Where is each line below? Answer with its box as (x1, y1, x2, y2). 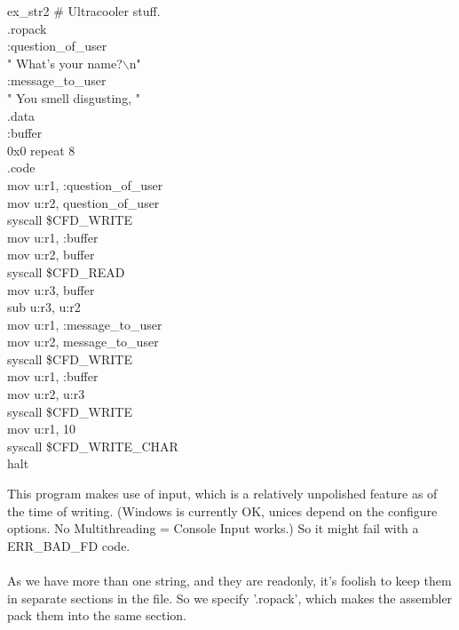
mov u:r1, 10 (7, 419, 76, 438)
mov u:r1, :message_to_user (7, 315, 162, 333)
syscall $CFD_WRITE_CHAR (7, 436, 178, 455)
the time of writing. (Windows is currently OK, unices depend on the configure (7, 501, 438, 520)
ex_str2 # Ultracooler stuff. (7, 2, 161, 20)
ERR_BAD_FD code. (7, 536, 131, 554)
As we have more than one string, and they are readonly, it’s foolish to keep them (7, 571, 452, 589)
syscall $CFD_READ (7, 262, 125, 281)
